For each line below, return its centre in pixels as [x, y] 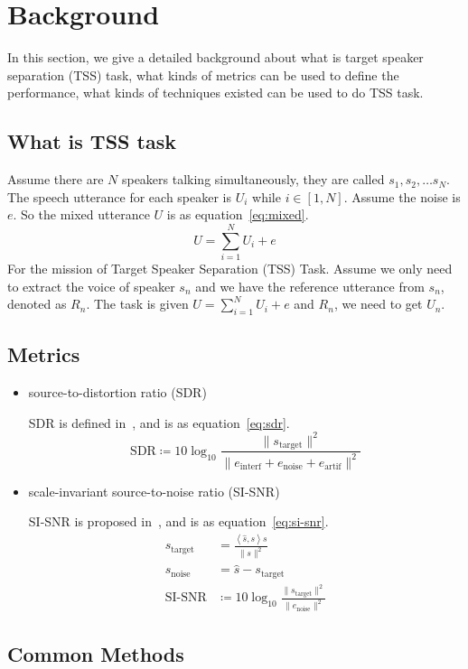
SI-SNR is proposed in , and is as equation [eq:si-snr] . [178, 521]
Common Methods [96, 653]
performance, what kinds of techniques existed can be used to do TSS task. [215, 93]
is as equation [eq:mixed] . [238, 214]
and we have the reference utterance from [310, 286]
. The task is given [137, 304]
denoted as [37, 304]
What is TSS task [92, 141]
